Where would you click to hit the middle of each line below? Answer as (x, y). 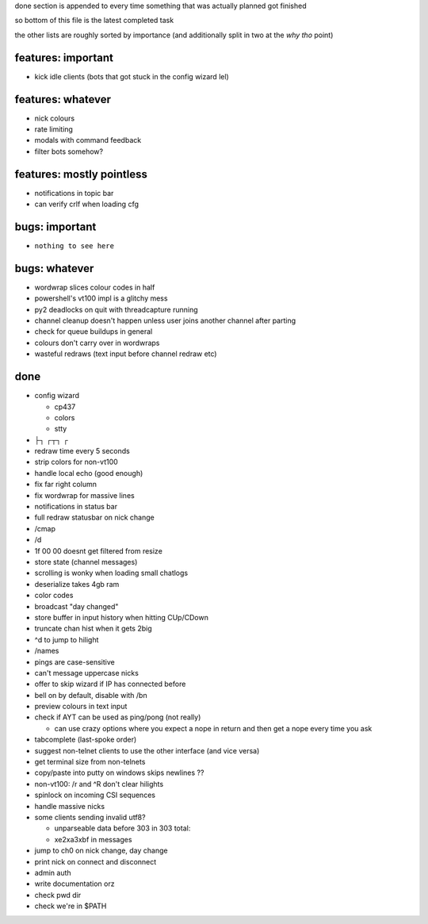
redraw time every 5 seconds (82, 451)
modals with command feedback (88, 140)
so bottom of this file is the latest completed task (94, 21)
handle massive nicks (70, 806)
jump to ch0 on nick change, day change (101, 851)
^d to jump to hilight (67, 639)
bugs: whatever (54, 268)
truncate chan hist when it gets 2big (93, 629)
